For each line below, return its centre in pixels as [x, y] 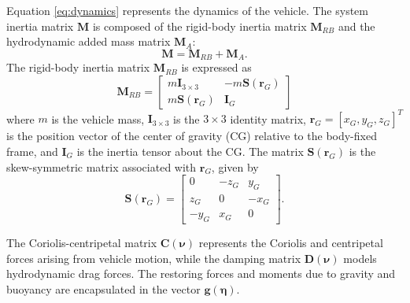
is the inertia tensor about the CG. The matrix [190, 151]
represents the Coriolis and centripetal [291, 243]
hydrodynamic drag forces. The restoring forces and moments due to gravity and [201, 273]
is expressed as [216, 67]
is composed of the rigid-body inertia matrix [199, 26]
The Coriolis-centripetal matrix [82, 243]
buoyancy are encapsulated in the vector [103, 289]
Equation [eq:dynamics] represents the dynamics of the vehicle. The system [187, 10]
